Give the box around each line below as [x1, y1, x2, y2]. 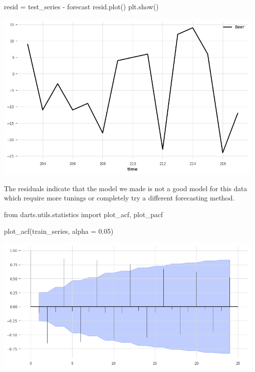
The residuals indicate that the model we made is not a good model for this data [4, 183, 247, 193]
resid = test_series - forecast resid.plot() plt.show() [4, 1, 159, 11]
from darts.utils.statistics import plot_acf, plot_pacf [4, 209, 163, 219]
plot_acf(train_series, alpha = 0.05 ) [4, 225, 114, 236]
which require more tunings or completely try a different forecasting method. [4, 193, 235, 203]
